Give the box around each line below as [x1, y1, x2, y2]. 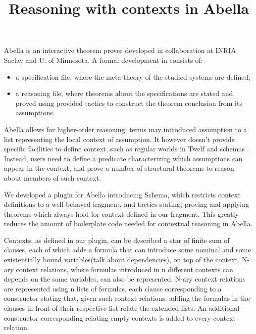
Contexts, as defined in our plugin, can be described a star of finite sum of [4, 235, 230, 245]
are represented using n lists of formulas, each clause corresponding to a [4, 283, 222, 293]
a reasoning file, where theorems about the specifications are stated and [15, 88, 233, 98]
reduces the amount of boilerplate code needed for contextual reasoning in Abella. [4, 218, 253, 229]
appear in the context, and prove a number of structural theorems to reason [4, 163, 234, 173]
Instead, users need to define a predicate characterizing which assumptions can [4, 153, 243, 163]
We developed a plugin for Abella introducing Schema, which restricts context [4, 189, 241, 199]
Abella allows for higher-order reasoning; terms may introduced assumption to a [4, 124, 247, 134]
